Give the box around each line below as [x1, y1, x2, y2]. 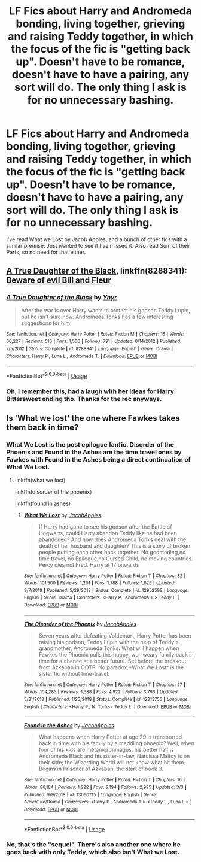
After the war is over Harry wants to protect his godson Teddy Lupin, [20, 306, 190, 314]
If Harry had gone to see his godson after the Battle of [38, 523, 172, 530]
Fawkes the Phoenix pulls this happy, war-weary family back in [38, 651, 194, 658]
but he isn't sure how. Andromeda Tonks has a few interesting [20, 313, 173, 320]
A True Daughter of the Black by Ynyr [6, 293, 117, 302]
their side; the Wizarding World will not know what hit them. [38, 759, 185, 766]
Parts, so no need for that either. [6, 248, 86, 256]
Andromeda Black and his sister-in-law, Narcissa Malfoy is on [38, 752, 190, 760]
